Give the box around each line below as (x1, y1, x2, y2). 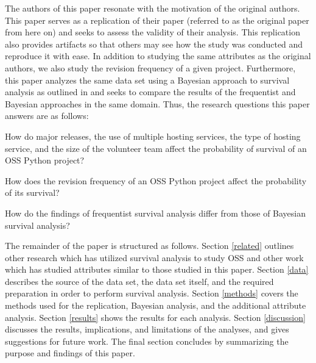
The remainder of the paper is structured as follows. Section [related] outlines (5, 239, 294, 252)
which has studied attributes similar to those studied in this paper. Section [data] (5, 263, 309, 276)
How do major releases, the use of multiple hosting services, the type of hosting (5, 129, 301, 142)
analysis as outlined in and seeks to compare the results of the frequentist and (5, 85, 296, 98)
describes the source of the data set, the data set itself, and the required (5, 275, 274, 287)
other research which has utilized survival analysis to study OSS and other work (5, 251, 304, 264)
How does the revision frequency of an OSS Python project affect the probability (5, 174, 307, 187)
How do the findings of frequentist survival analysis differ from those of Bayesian (5, 206, 306, 219)
